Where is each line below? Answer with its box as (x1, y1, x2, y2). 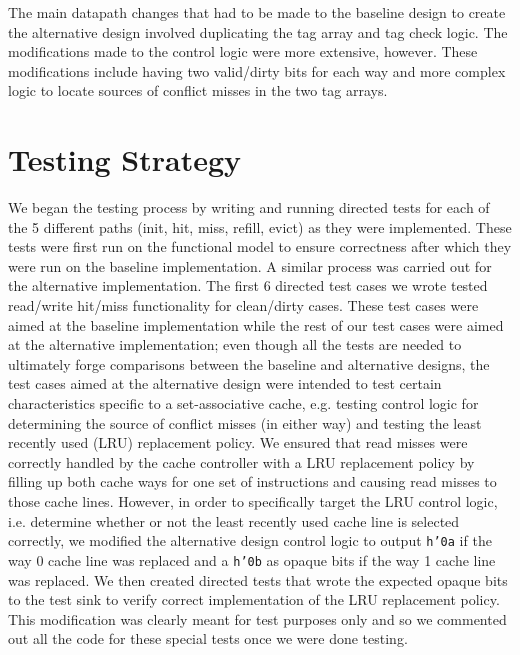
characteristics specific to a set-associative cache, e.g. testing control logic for (8, 393, 479, 414)
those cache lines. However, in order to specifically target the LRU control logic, (8, 491, 498, 511)
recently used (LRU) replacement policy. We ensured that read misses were (8, 432, 468, 453)
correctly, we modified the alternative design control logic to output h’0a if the (8, 530, 492, 551)
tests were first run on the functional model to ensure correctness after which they (8, 236, 512, 257)
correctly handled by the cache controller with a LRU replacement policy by (8, 451, 475, 472)
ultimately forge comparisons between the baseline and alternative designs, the (8, 353, 490, 374)
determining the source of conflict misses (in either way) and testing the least (8, 412, 482, 433)
